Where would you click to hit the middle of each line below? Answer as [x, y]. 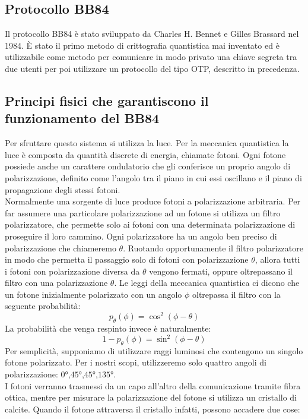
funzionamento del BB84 [82, 118]
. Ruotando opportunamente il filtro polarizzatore [213, 248]
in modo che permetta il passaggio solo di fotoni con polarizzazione [127, 259]
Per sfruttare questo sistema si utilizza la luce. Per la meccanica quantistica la [147, 143]
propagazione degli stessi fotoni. [63, 189]
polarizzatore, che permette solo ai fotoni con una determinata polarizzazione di [150, 224]
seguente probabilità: [43, 306]
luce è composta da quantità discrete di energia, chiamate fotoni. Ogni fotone [145, 154]
